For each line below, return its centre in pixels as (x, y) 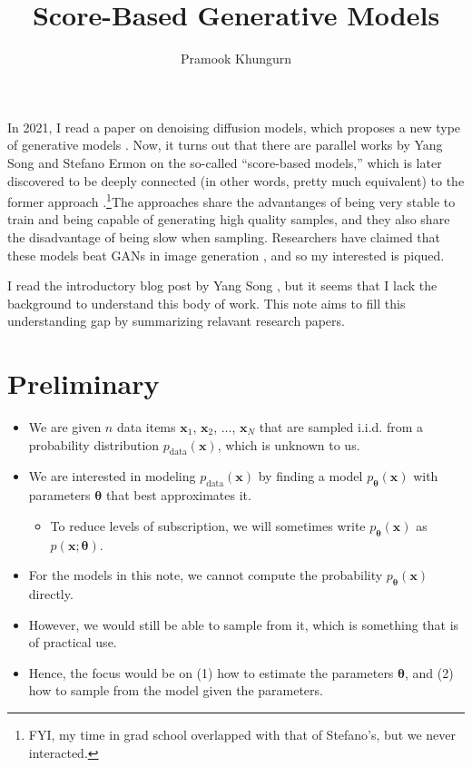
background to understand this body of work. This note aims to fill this (206, 303)
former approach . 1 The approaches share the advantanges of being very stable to (231, 200)
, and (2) (429, 672)
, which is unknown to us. (289, 444)
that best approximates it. (178, 495)
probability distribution (94, 444)
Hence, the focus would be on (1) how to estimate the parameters (211, 672)
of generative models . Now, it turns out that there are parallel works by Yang (225, 145)
